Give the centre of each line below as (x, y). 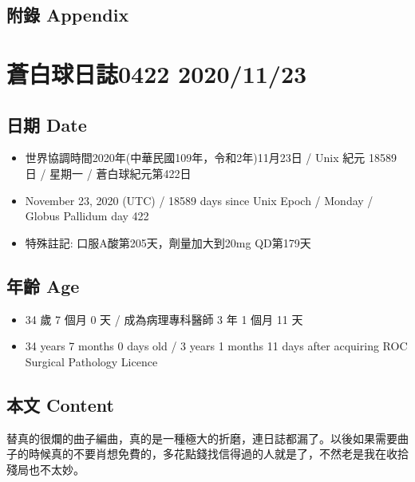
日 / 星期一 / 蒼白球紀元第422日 (108, 173)
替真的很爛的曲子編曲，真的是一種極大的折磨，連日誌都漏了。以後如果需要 (202, 438)
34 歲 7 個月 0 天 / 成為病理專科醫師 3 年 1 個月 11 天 (164, 319)
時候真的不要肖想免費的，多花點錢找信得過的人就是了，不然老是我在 (207, 454)
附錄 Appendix (68, 15)
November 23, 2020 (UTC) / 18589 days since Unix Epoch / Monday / (199, 200)
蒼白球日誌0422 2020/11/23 (157, 73)
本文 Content (60, 404)
